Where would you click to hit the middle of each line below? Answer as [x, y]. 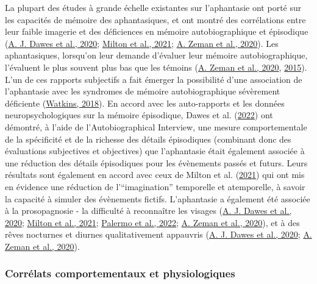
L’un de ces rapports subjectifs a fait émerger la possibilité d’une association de [154, 79]
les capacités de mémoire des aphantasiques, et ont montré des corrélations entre [155, 19]
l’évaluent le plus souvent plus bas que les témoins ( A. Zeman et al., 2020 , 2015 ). [156, 67]
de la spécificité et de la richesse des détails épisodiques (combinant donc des [148, 139]
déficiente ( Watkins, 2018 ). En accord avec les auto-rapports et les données [145, 103]
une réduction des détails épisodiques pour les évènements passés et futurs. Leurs [156, 162]
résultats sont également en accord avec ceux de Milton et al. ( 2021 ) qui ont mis [155, 175]
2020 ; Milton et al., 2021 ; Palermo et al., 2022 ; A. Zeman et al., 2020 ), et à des [152, 222]
